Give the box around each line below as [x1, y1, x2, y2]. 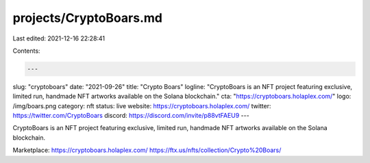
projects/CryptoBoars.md [12, 10, 162, 25]
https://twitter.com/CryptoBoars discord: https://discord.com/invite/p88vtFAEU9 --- [12, 112, 249, 120]
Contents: [12, 47, 40, 55]
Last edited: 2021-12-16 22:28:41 [12, 34, 106, 42]
